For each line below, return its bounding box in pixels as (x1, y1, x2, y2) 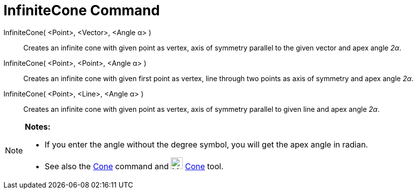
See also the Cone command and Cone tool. (45, 161, 224, 171)
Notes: (25, 121, 51, 132)
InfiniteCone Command (3, 2, 160, 19)
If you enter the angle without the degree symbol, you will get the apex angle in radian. (45, 139, 368, 149)
